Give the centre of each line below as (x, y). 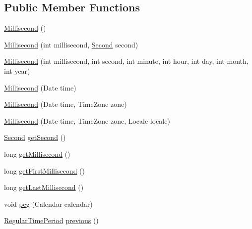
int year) (17, 70)
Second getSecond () (35, 137)
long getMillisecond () (37, 154)
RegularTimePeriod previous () (51, 220)
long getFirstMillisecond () (44, 170)
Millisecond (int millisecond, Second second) (71, 44)
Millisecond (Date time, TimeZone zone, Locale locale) (87, 120)
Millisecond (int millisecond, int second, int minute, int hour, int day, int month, (126, 61)
